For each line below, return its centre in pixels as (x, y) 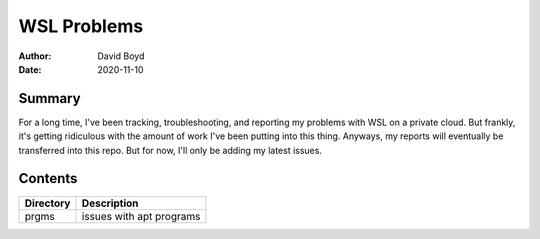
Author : (35, 56)
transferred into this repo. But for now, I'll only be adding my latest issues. (170, 150)
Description (110, 203)
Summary (49, 98)
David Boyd (121, 56)
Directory (47, 203)
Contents (48, 178)
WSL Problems (81, 26)
